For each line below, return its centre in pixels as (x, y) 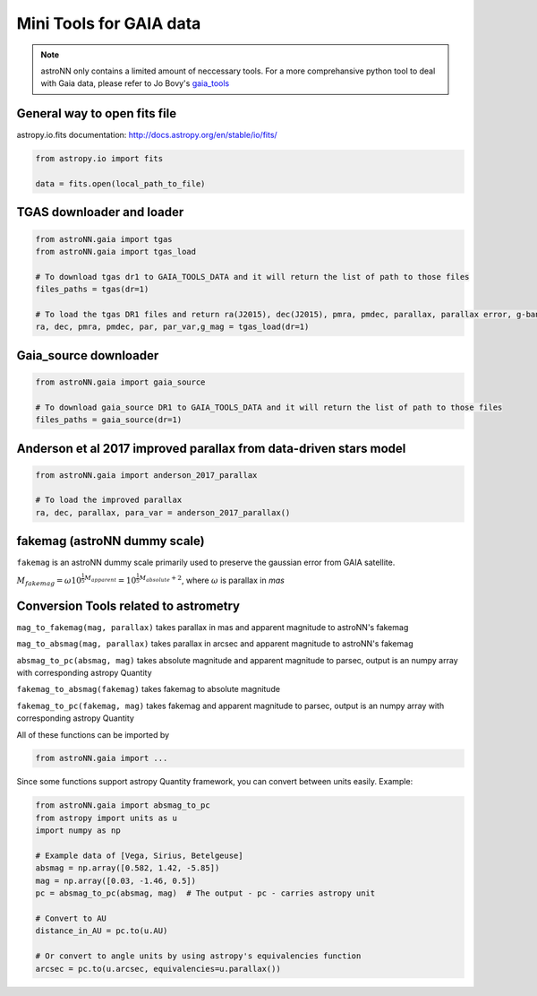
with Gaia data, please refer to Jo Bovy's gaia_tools (135, 83)
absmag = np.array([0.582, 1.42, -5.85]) (128, 868)
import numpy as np (78, 831)
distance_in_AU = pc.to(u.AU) (102, 931)
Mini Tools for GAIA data (109, 23)
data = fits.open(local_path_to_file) (120, 184)
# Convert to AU (71, 918)
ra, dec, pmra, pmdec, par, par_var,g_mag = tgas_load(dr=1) (172, 327)
